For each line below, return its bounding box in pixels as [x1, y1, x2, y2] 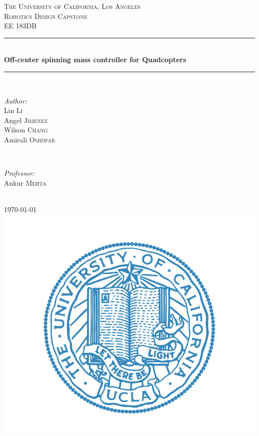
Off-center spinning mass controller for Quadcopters [4, 54, 186, 65]
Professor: [4, 168, 35, 178]
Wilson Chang [4, 124, 48, 135]
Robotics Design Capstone [4, 10, 88, 21]
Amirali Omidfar [4, 134, 55, 144]
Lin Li [4, 105, 23, 115]
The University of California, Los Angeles [4, 1, 140, 11]
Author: [4, 95, 27, 106]
